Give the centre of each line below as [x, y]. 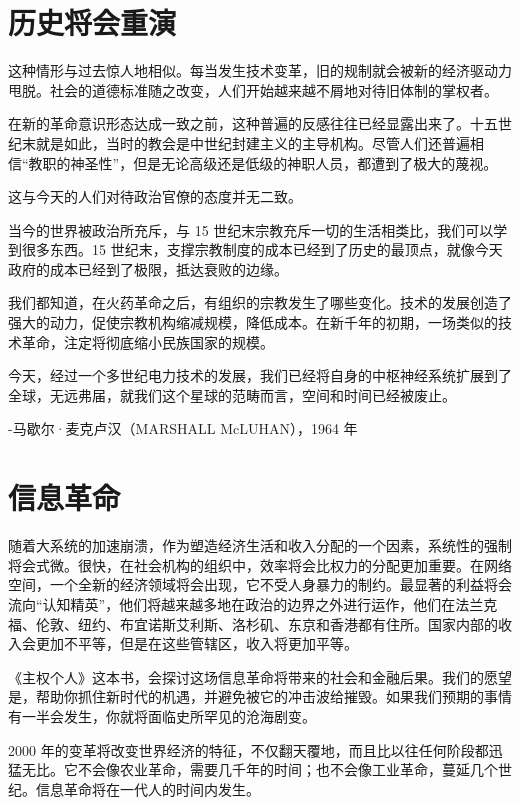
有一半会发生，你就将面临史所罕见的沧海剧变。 [162, 715]
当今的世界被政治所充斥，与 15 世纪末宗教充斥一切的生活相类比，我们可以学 [258, 229]
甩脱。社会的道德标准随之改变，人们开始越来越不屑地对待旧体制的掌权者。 [253, 89]
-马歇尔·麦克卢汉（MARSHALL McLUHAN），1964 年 [183, 428]
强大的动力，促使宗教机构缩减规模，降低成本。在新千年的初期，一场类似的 [253, 322]
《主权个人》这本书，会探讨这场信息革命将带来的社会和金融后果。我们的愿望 [260, 676]
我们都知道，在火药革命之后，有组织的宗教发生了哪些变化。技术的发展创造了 [260, 302]
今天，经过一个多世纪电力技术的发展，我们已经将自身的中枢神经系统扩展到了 [260, 375]
